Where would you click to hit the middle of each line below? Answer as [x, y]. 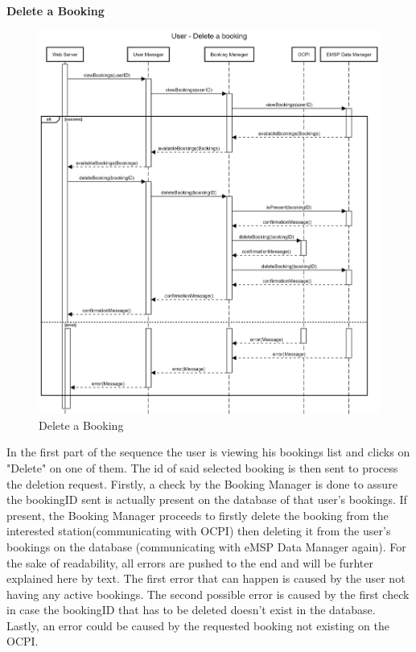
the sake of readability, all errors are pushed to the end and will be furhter [190, 562]
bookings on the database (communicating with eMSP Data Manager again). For [206, 546]
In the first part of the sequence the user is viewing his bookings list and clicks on [208, 452]
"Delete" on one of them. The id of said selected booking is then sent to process [202, 467]
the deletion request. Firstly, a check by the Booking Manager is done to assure [202, 483]
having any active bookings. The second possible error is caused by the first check [208, 594]
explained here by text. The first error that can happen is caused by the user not [206, 578]
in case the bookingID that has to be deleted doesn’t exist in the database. [191, 610]
